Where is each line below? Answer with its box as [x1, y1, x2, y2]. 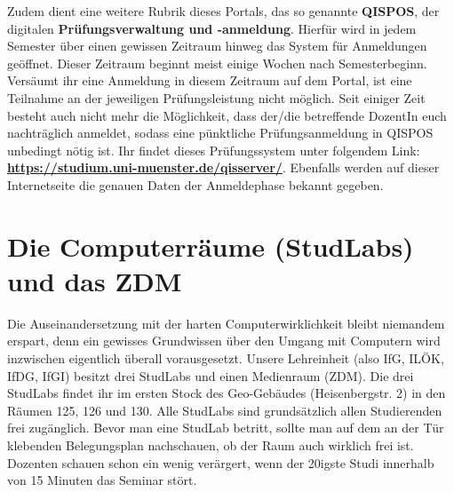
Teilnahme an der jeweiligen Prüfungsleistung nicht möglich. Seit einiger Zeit [7, 88, 426, 107]
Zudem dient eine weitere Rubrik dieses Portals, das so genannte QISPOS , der [7, 2, 440, 20]
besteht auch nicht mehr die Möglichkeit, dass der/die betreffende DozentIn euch [7, 106, 447, 124]
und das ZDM [7, 262, 182, 298]
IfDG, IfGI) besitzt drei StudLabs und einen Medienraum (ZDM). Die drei [7, 366, 414, 385]
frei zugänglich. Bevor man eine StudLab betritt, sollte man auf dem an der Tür [7, 418, 444, 437]
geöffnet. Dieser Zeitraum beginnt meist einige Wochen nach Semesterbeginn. [7, 53, 427, 72]
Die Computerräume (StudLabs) [7, 227, 414, 264]
